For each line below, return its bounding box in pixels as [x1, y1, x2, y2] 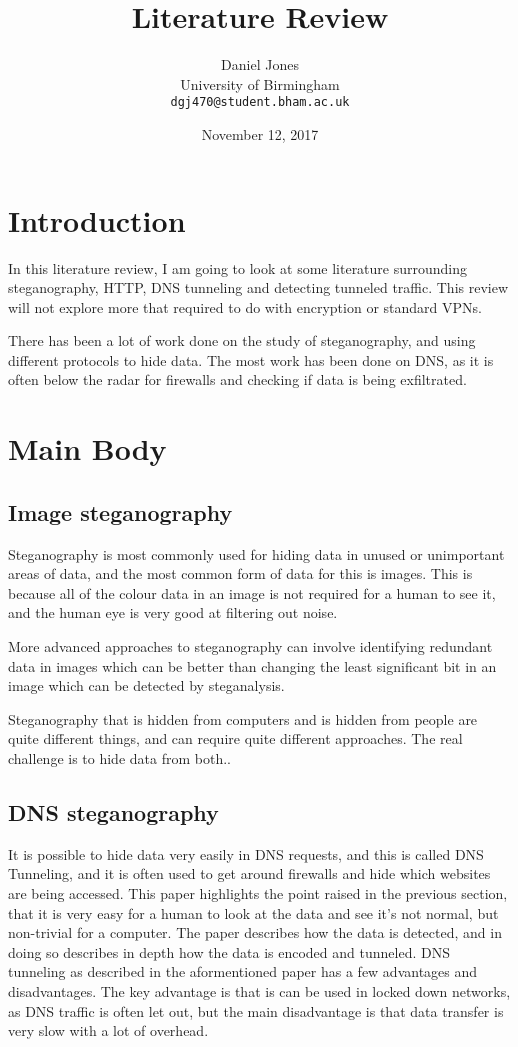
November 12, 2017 [201, 123, 319, 144]
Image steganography [8, 496, 233, 527]
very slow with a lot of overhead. [8, 1020, 209, 1041]
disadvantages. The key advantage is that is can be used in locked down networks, [8, 980, 511, 1001]
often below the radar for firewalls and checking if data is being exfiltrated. [8, 369, 467, 390]
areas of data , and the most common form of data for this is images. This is [8, 563, 473, 584]
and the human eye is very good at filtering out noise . [8, 602, 338, 623]
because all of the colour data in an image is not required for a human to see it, [8, 582, 496, 603]
